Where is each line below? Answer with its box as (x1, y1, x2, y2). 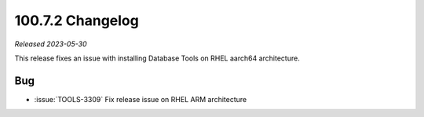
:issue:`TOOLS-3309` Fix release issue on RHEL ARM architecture (34, 94, 247, 104)
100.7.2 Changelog (14, 12, 139, 29)
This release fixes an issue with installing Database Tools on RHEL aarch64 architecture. (14, 53, 300, 63)
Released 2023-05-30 (14, 39, 87, 49)
